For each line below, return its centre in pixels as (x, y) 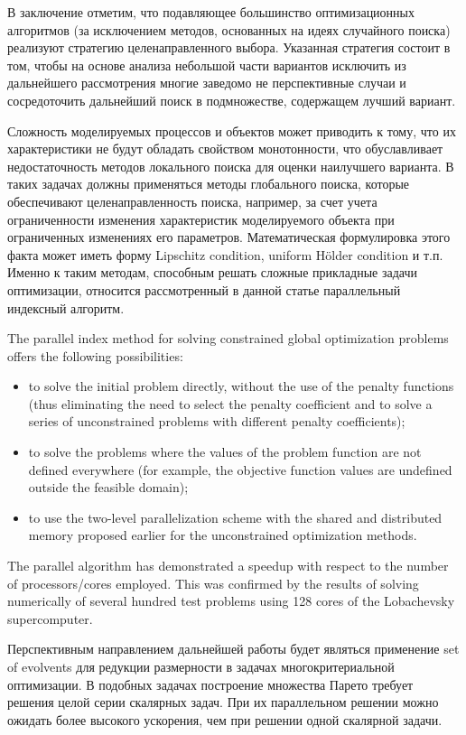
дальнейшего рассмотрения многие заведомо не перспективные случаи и (207, 83)
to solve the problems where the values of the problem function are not (225, 452)
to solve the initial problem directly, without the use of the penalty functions (241, 386)
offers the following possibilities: (95, 355)
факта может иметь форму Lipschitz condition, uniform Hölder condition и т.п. (225, 254)
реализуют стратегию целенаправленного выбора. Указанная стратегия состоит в (229, 47)
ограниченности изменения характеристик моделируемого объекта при (201, 219)
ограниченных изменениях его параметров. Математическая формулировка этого (229, 237)
